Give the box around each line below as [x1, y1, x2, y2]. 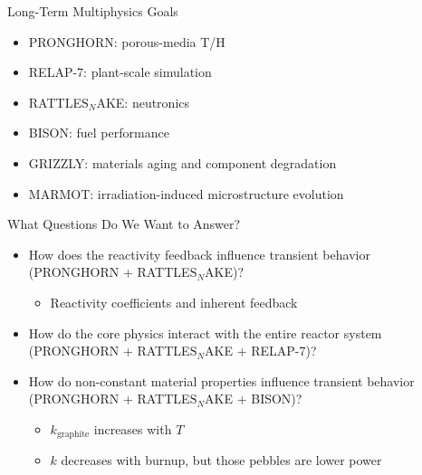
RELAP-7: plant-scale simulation [28, 62, 212, 81]
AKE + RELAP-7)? [205, 341, 317, 360]
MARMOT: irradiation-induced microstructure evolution [28, 184, 344, 203]
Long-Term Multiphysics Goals [7, 2, 178, 20]
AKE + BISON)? [205, 389, 302, 408]
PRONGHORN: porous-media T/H [28, 32, 225, 51]
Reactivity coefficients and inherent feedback [50, 292, 298, 311]
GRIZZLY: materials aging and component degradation [28, 153, 337, 172]
